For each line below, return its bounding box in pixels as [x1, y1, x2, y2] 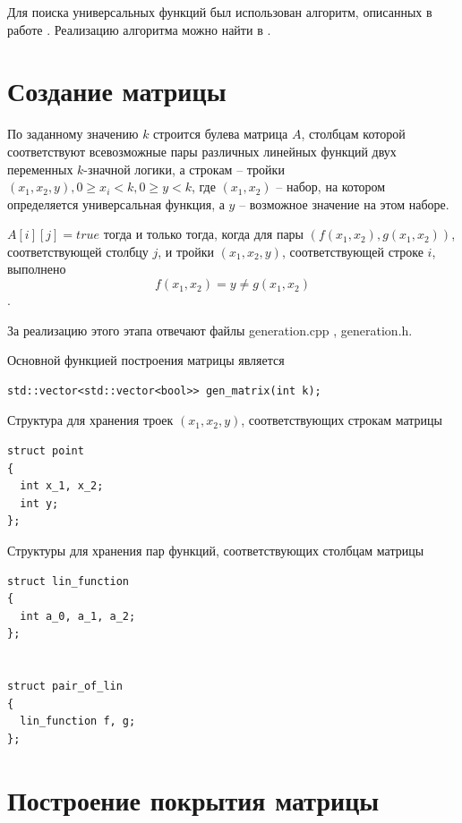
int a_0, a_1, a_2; [20, 609, 136, 623]
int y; [20, 496, 59, 510]
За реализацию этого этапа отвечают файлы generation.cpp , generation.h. [7, 320, 413, 339]
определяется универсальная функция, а [7, 194, 225, 213]
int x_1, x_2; [20, 479, 104, 493]
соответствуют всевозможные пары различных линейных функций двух [7, 141, 397, 160]
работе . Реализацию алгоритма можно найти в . [7, 20, 271, 38]
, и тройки [158, 242, 215, 260]
